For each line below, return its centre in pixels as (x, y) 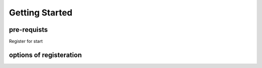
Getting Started (41, 13)
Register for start (26, 41)
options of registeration (45, 55)
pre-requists (28, 30)
